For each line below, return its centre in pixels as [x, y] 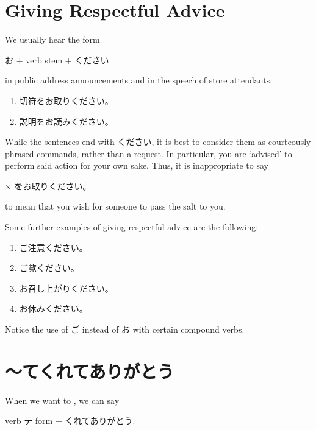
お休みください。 [53, 308]
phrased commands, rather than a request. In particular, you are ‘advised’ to [149, 153]
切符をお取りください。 [66, 100]
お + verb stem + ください [57, 59]
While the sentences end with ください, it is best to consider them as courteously [158, 142]
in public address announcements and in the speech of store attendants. [139, 80]
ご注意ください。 [53, 247]
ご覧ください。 [49, 268]
